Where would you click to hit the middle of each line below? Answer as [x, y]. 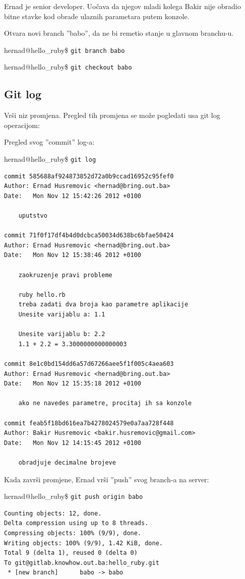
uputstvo [33, 216]
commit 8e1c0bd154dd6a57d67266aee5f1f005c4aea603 [89, 364]
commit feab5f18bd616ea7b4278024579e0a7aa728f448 [89, 423]
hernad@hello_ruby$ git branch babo [65, 50]
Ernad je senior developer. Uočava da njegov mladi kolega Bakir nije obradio [122, 6]
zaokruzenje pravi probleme [65, 275]
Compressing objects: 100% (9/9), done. [73, 533]
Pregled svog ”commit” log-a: [49, 142]
